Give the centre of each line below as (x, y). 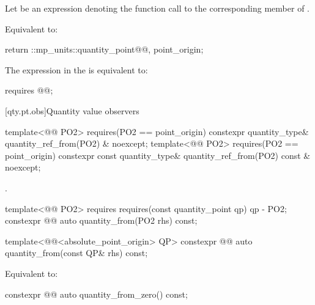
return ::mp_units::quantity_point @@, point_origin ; (104, 49)
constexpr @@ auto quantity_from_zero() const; (96, 294)
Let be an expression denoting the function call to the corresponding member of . (157, 8)
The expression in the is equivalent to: (76, 69)
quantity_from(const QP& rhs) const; (76, 253)
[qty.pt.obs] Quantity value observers (72, 110)
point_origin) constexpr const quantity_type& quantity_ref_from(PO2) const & (158, 155)
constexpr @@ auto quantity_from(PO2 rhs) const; (101, 220)
